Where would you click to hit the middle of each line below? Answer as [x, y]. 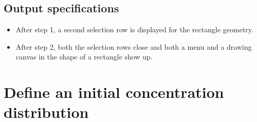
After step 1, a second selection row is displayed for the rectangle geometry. [134, 29]
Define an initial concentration [114, 92]
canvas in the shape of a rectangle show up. [84, 57]
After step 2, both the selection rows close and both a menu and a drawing [134, 46]
